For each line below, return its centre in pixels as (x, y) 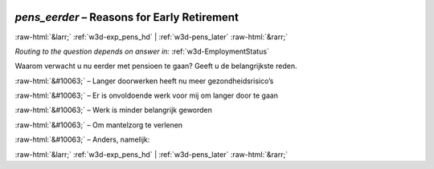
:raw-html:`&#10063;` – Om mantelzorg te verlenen (99, 125)
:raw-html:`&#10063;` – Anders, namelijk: (82, 139)
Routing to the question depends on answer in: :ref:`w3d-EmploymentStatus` (142, 51)
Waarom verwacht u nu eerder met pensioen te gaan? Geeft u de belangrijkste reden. (156, 66)
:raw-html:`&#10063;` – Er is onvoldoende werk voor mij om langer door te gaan (147, 95)
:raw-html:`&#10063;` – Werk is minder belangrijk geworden (114, 110)
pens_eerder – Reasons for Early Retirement (127, 17)
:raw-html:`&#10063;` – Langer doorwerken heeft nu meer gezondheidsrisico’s (144, 81)
